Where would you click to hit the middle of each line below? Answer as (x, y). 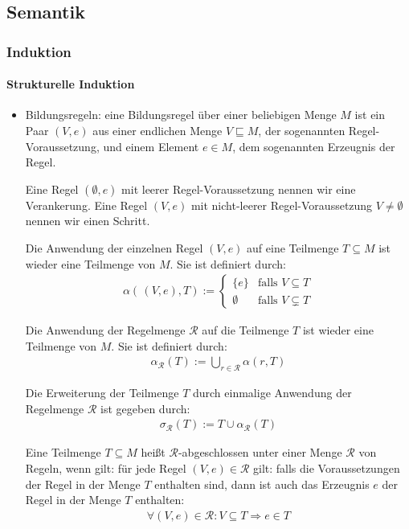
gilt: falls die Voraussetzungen (327, 468)
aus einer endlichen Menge (157, 131)
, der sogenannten (302, 131)
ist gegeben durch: (145, 408)
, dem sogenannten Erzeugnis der (314, 146)
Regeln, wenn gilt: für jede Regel (106, 468)
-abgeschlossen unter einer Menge (260, 452)
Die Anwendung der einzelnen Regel (114, 247)
